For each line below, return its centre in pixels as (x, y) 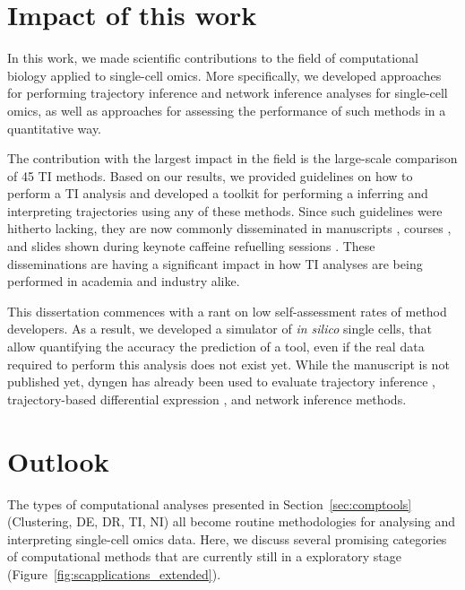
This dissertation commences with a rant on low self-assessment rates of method (227, 311)
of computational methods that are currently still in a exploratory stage (204, 556)
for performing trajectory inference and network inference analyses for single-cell (228, 93)
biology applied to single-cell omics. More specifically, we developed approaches (224, 75)
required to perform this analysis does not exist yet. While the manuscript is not (228, 364)
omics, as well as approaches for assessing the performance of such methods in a (227, 110)
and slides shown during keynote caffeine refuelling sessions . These (191, 246)
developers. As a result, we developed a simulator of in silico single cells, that (220, 329)
